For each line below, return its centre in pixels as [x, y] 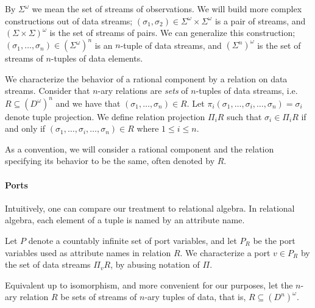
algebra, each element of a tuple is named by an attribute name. [125, 220]
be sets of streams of [99, 297]
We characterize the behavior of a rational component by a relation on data [146, 78]
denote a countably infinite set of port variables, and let [133, 240]
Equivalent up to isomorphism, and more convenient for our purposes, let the [149, 285]
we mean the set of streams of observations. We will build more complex [167, 9]
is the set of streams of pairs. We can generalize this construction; [172, 33]
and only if [25, 128]
